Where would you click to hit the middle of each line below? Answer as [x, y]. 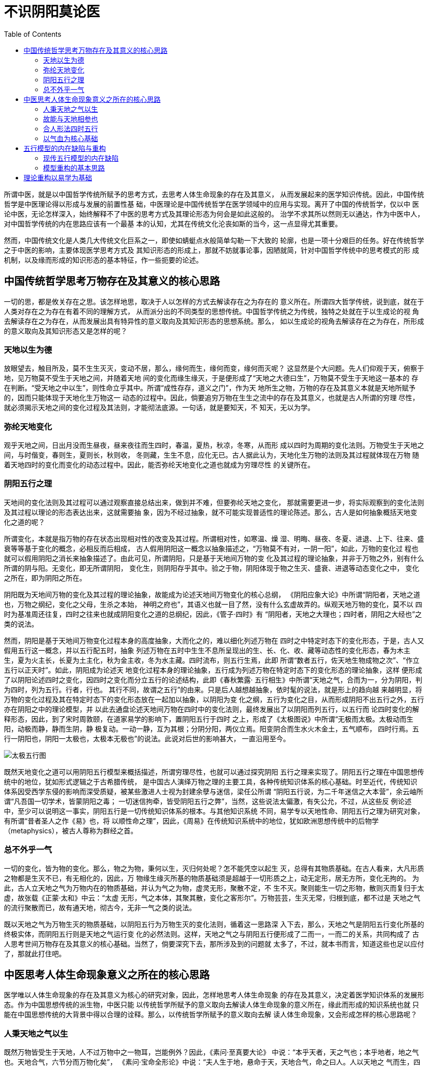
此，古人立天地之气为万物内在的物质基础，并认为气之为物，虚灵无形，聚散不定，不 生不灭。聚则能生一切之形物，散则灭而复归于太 [214, 888]
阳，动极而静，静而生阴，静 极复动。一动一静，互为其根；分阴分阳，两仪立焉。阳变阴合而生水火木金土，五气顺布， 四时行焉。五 [212, 728]
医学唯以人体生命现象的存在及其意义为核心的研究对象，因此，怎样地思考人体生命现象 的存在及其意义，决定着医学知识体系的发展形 [214, 995]
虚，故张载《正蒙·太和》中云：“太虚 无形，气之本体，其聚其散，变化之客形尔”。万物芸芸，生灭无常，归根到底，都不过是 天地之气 [212, 897]
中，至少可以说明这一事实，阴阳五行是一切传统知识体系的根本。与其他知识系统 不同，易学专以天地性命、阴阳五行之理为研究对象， [214, 811]
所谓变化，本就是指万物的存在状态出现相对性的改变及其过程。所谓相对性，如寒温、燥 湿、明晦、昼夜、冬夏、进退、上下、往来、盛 [214, 538]
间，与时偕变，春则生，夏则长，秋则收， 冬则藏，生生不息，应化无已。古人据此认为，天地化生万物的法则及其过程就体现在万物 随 [212, 455]
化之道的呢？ [24, 522]
